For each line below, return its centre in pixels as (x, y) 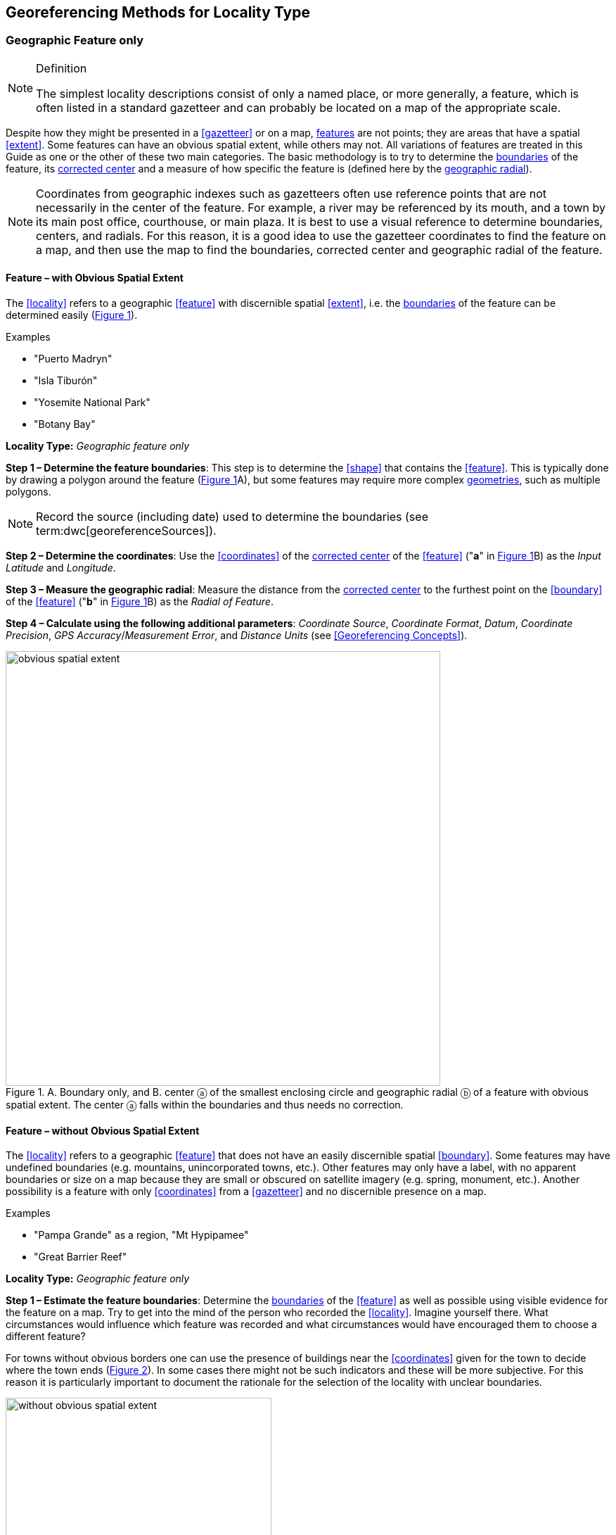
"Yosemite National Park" (92, 403)
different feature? (46, 1337)
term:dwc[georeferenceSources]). (126, 531)
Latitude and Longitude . (61, 568)
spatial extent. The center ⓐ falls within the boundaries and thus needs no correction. (205, 1105)
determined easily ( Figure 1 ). (72, 315)
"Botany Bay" (65, 424)
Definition (62, 68)
